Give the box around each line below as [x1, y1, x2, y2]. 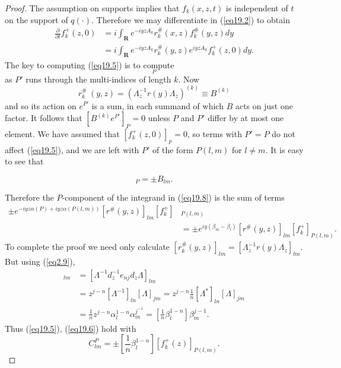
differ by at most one [208, 112, 284, 124]
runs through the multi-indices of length [26, 72, 171, 85]
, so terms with [187, 127, 242, 139]
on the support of [5, 13, 68, 26]
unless [148, 112, 170, 124]
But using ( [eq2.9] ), [5, 255, 75, 267]
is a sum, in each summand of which [91, 99, 224, 112]
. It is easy [265, 143, 304, 156]
